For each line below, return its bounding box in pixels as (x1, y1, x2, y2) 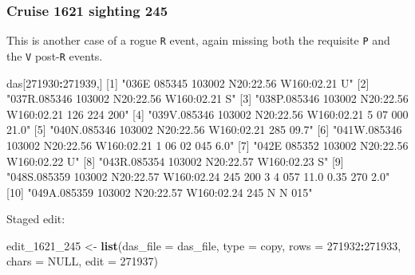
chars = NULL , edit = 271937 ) (6, 253, 158, 269)
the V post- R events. (6, 47, 103, 64)
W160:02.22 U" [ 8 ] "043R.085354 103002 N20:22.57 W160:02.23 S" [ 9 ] (6, 152, 344, 169)
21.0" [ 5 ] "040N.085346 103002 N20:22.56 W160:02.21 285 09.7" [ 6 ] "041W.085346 (6, 121, 402, 138)
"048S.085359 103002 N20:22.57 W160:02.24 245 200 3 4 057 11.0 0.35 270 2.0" (6, 168, 390, 185)
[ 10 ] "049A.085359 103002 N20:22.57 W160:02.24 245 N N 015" (6, 183, 313, 200)
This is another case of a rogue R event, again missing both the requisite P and (6, 32, 390, 49)
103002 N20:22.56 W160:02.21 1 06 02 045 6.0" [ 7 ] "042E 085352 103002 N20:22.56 (6, 136, 409, 153)
